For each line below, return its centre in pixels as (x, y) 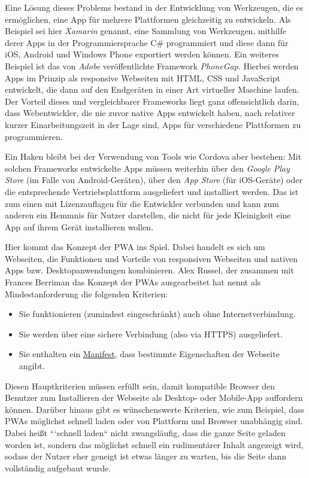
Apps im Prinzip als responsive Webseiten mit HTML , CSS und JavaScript (143, 77)
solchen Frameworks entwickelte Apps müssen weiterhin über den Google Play (147, 168)
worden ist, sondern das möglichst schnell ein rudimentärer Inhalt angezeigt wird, (154, 444)
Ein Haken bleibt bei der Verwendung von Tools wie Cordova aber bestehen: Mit (153, 156)
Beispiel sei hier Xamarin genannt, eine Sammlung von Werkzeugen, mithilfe (146, 31)
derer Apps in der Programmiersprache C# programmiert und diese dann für (147, 42)
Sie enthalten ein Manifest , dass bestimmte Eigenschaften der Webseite (149, 354)
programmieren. (34, 136)
